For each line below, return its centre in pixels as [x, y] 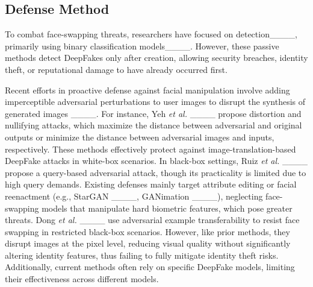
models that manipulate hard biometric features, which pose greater [167, 208]
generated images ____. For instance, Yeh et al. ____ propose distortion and [153, 113]
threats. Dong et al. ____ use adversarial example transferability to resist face [152, 220]
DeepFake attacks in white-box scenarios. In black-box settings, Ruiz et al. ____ [156, 161]
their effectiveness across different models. [82, 279]
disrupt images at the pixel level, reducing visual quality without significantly [148, 243]
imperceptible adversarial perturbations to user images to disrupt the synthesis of [155, 102]
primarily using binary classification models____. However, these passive [142, 46]
